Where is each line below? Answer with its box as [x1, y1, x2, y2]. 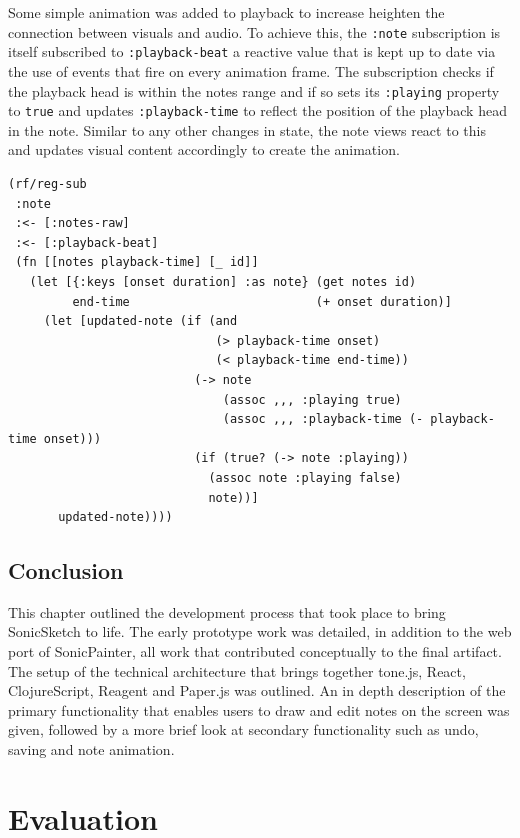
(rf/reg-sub [8, 177, 87, 191]
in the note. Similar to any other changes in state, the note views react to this [8, 119, 486, 140]
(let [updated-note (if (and [43, 314, 238, 329]
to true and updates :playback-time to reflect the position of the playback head [8, 100, 507, 121]
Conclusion [8, 555, 124, 586]
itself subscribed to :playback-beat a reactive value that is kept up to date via [8, 41, 496, 62]
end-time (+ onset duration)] [72, 294, 452, 309]
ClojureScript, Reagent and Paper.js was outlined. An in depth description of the [8, 680, 506, 701]
